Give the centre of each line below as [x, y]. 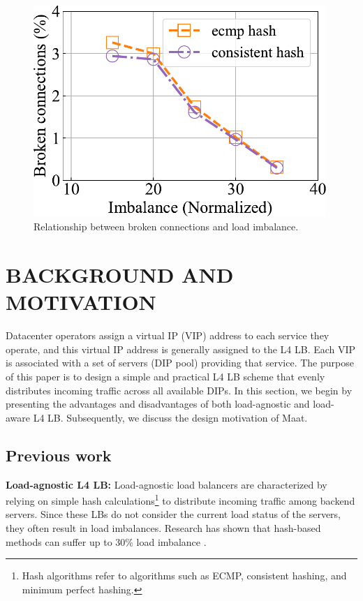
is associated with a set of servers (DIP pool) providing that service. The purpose [180, 363]
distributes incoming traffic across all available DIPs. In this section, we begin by [179, 390]
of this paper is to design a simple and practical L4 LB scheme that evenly [165, 376]
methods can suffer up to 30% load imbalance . [106, 541]
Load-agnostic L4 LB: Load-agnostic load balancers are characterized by [166, 484]
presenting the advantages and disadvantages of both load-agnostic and [158, 404]
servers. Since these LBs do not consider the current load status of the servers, [173, 514]
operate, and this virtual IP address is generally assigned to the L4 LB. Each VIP [181, 349]
